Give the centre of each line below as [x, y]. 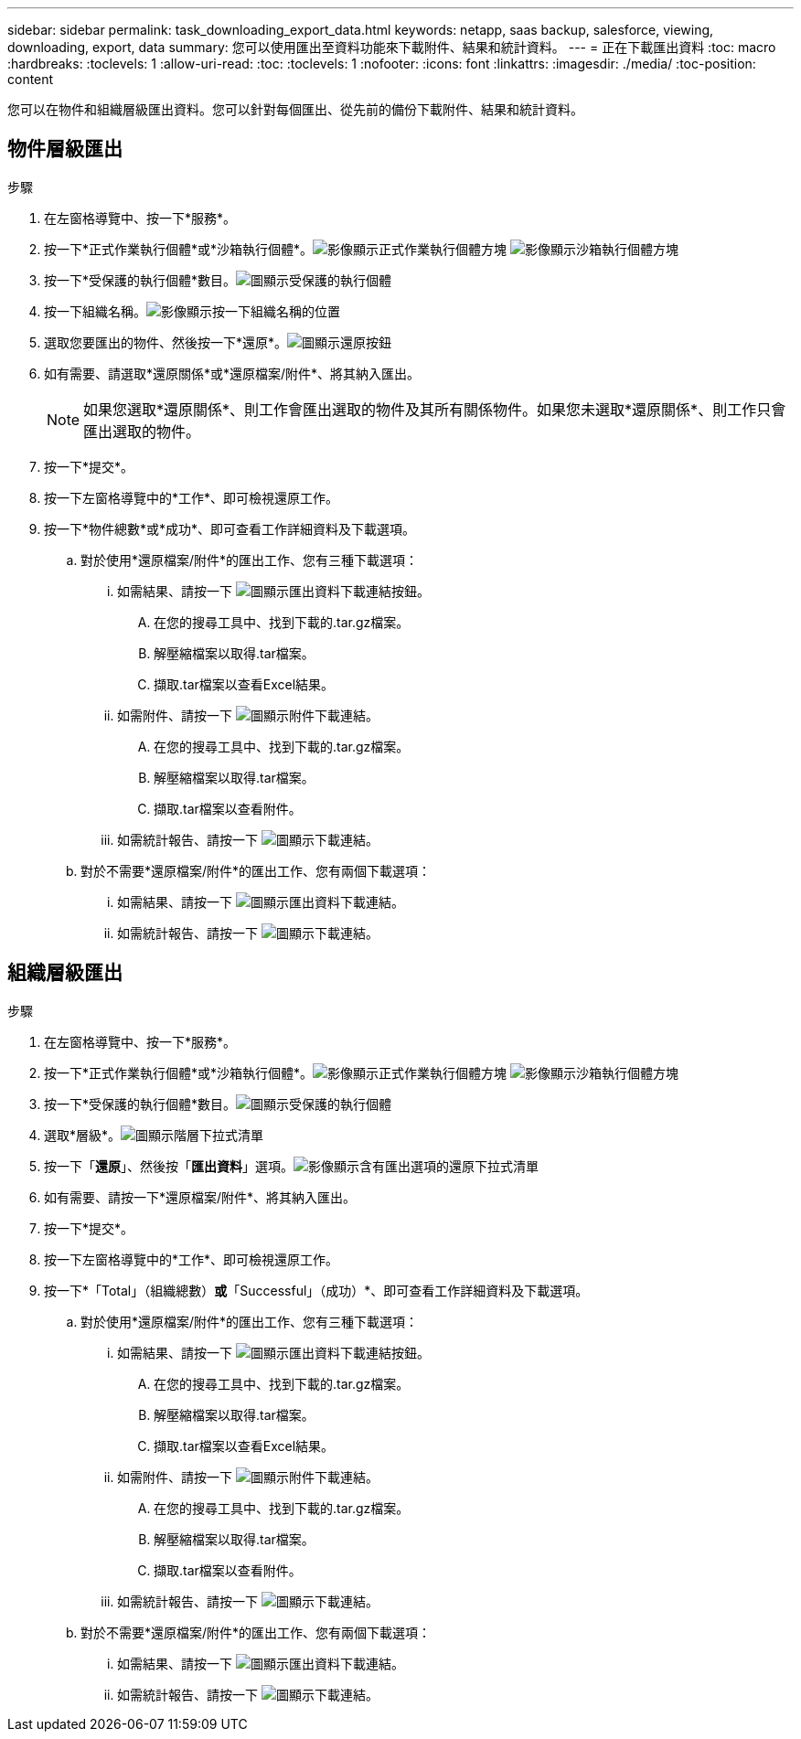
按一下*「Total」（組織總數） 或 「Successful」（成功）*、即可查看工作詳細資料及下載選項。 [316, 1290]
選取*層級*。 [83, 1135]
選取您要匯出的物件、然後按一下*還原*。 [166, 342]
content [31, 79]
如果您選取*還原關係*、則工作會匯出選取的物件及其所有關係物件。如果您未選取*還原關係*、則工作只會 [435, 409]
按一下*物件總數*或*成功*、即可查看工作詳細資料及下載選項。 [230, 528]
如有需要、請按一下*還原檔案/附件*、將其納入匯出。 [200, 1197]
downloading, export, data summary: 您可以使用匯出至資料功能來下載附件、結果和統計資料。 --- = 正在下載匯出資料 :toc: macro [392, 47]
